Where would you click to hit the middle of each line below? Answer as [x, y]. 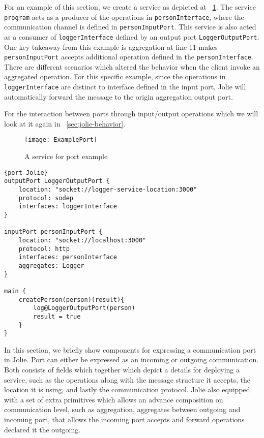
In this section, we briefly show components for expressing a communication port [130, 349]
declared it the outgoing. [42, 429]
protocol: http [44, 249]
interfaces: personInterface [68, 257]
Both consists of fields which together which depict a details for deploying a [122, 369]
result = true [57, 316]
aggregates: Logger [51, 265]
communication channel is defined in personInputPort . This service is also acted [130, 27]
